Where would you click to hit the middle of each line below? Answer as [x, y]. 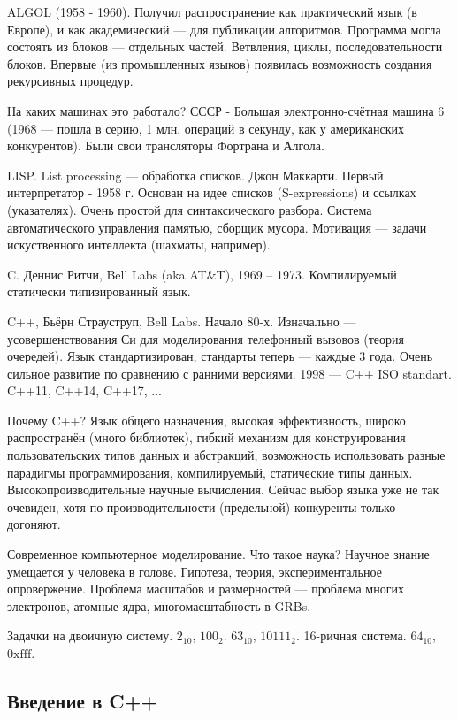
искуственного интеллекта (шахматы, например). [139, 245]
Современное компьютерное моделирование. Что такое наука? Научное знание [218, 554]
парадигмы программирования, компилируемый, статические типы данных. [210, 472]
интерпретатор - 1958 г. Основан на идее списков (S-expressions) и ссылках [212, 192]
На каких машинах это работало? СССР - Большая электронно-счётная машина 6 [226, 110]
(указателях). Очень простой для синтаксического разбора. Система [190, 209]
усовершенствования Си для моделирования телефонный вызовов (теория [206, 338]
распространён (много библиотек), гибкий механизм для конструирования [206, 437]
